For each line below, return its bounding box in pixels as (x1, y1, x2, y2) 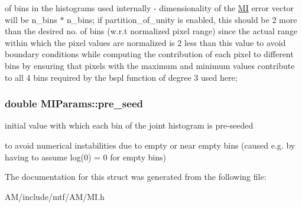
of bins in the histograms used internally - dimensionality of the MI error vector (5, 2, 294, 14)
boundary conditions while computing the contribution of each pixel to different (5, 48, 294, 60)
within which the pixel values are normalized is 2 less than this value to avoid (5, 36, 286, 48)
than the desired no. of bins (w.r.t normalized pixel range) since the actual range (5, 25, 298, 37)
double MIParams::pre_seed (5, 96, 143, 111)
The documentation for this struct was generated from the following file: (5, 170, 267, 183)
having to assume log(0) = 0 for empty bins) (5, 150, 166, 163)
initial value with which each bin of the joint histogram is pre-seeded (5, 119, 254, 132)
